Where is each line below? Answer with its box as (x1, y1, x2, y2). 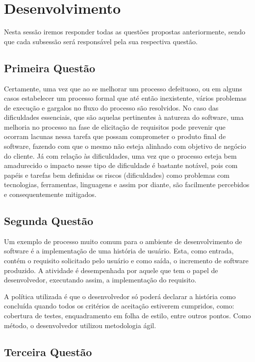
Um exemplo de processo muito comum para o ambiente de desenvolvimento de (4, 236, 242, 246)
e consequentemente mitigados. (4, 189, 97, 199)
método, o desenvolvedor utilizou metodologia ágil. (4, 320, 156, 330)
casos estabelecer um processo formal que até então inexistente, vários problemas (4, 93, 247, 103)
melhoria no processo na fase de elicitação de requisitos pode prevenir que (4, 121, 226, 132)
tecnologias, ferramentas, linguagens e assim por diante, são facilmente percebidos (4, 179, 250, 190)
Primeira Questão (4, 60, 96, 75)
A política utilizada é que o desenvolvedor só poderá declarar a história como (4, 291, 236, 301)
